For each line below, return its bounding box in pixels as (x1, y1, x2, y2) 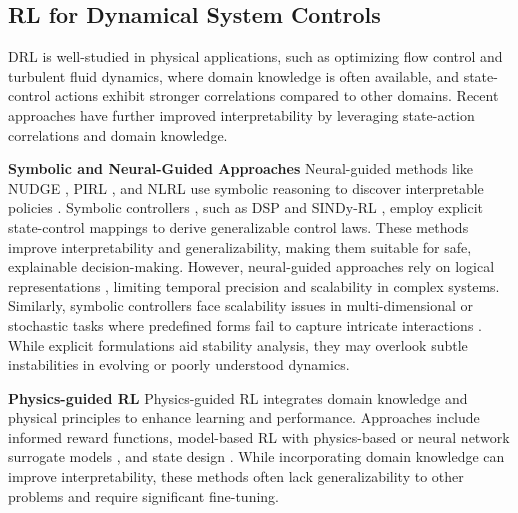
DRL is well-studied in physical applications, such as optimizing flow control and (8, 46, 503, 67)
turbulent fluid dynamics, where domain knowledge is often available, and (8, 65, 459, 86)
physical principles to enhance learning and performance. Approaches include (8, 407, 480, 428)
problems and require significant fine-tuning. (8, 485, 279, 506)
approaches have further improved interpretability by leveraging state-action (8, 104, 475, 125)
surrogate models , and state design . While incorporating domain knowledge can (8, 446, 505, 467)
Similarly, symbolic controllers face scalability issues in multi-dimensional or (8, 295, 474, 316)
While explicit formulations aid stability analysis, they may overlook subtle (8, 334, 468, 355)
